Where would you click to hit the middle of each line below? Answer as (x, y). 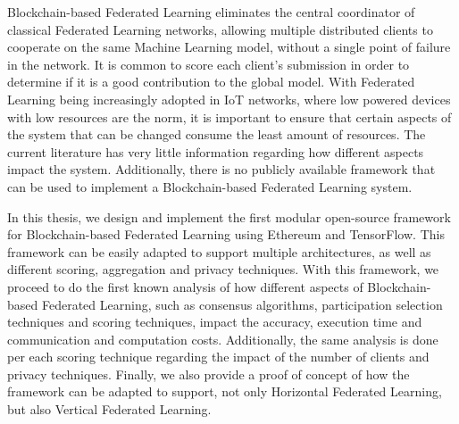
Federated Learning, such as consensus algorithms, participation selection (242, 304)
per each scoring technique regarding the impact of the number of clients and (218, 357)
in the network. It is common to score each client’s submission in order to (209, 64)
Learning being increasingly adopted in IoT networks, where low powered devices (229, 99)
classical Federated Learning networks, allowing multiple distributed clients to (220, 29)
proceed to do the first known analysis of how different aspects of (185, 286)
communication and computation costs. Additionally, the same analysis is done (223, 339)
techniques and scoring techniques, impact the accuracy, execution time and (215, 322)
